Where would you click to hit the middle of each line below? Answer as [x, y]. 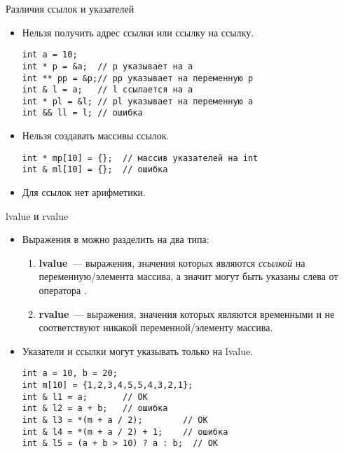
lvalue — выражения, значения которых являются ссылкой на [172, 262]
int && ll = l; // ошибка [82, 113]
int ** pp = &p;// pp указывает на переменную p [138, 78]
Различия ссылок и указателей [70, 8]
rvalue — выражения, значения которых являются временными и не [187, 313]
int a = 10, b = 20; [70, 374]
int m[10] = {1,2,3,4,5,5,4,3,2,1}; [108, 385]
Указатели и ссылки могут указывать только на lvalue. [138, 350]
